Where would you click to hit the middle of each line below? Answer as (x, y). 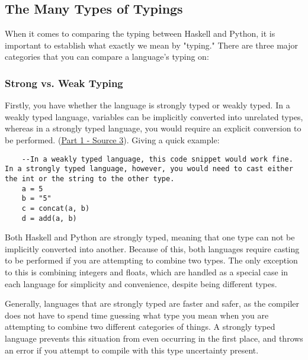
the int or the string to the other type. (90, 179)
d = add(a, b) (49, 218)
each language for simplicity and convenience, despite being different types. (141, 283)
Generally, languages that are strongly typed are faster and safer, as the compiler (152, 303)
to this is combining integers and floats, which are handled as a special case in (147, 271)
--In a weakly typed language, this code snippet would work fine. (157, 159)
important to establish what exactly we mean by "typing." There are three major (151, 45)
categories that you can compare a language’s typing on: (107, 57)
